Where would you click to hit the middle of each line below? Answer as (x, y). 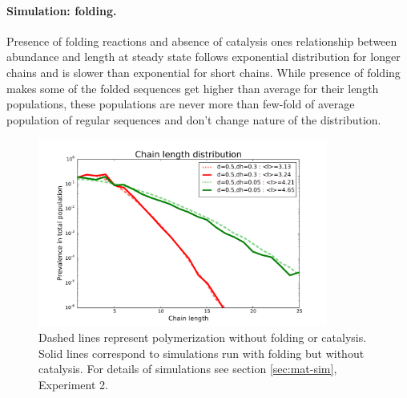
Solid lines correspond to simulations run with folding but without (201, 353)
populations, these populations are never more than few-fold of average (181, 104)
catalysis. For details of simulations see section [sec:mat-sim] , (188, 369)
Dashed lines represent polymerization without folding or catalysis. (203, 337)
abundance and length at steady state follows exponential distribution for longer (203, 57)
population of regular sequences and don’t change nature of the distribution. (194, 119)
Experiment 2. (73, 385)
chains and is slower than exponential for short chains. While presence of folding (203, 72)
